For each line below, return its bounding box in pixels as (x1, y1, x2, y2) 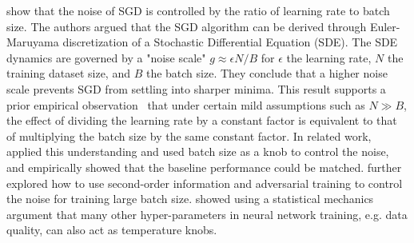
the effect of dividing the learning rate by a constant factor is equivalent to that (6, 112, 397, 129)
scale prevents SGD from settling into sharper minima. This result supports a (6, 80, 386, 97)
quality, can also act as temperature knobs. (6, 221, 217, 238)
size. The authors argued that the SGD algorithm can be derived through (6, 18, 367, 34)
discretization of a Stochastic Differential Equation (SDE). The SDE (62, 34, 398, 50)
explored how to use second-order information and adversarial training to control (6, 174, 403, 191)
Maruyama (6, 34, 59, 50)
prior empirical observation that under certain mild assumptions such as (6, 96, 365, 113)
